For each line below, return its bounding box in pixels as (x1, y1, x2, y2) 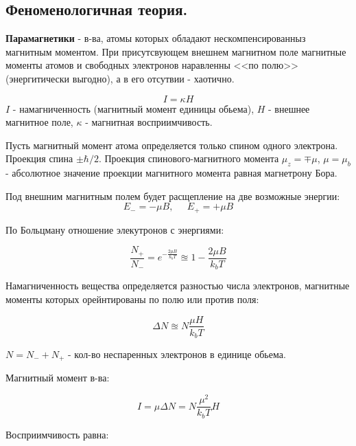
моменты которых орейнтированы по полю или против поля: (5, 291, 259, 306)
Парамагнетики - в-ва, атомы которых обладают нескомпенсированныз (5, 31, 306, 45)
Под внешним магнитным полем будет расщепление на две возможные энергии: (5, 188, 340, 203)
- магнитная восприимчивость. (85, 115, 213, 129)
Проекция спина (5, 151, 73, 166)
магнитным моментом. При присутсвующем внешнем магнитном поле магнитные (5, 44, 346, 58)
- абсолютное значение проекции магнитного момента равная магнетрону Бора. (5, 166, 337, 180)
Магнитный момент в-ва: (5, 370, 110, 385)
